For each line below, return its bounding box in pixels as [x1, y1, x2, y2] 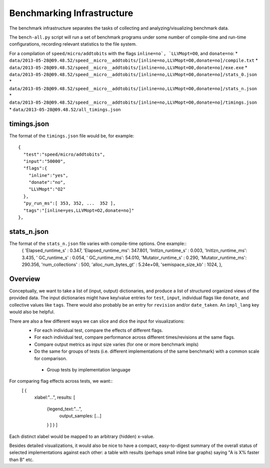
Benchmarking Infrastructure [9, 8, 133, 19]
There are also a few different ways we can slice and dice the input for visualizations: [9, 318, 185, 324]
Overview [9, 275, 40, 283]
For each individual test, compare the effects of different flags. [34, 327, 163, 333]
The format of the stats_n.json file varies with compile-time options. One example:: [9, 241, 187, 247]
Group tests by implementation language [46, 366, 131, 373]
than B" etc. [9, 456, 34, 462]
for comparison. [34, 355, 67, 361]
